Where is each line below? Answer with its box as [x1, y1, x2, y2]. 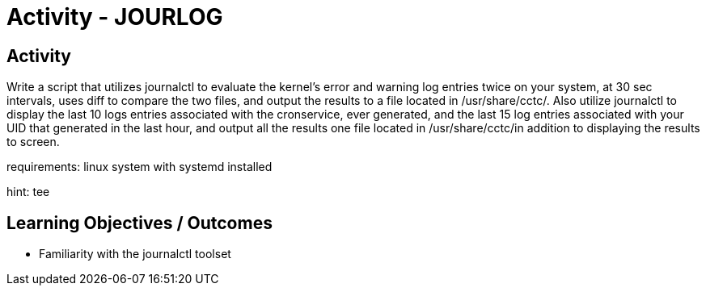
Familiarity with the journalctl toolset [39, 247, 231, 261]
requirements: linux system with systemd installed [6, 160, 273, 174]
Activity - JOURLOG [6, 3, 223, 31]
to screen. [6, 135, 60, 149]
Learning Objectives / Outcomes [6, 212, 273, 233]
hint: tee [6, 185, 50, 199]
